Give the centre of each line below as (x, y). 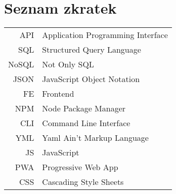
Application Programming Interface (105, 35)
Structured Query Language (92, 50)
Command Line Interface (86, 123)
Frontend (58, 94)
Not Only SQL (68, 64)
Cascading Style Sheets (83, 182)
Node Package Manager (84, 108)
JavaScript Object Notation (91, 79)
